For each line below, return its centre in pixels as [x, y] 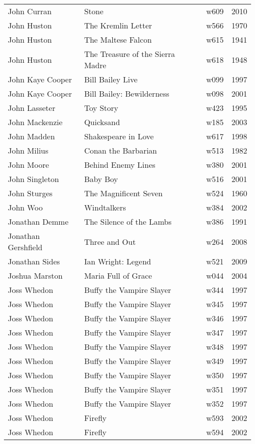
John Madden [31, 136]
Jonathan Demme [38, 222]
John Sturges [30, 193]
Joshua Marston [35, 275]
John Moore [28, 165]
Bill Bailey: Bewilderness [127, 93]
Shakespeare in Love [119, 136]
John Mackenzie [35, 122]
